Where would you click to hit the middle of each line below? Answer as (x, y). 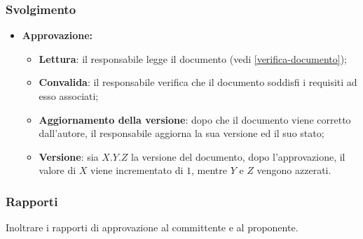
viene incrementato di (137, 170)
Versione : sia (69, 156)
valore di (57, 170)
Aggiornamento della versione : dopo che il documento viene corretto (195, 119)
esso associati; (69, 96)
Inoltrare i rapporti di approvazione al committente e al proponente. (152, 227)
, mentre (209, 170)
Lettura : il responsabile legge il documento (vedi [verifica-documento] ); (193, 58)
